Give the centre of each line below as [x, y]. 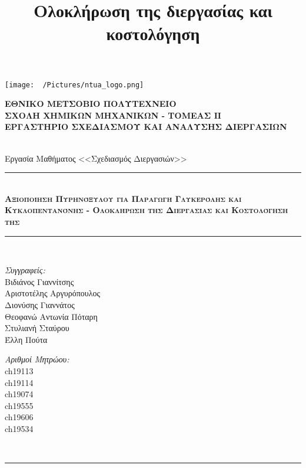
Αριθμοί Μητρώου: [37, 359]
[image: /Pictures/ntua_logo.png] [74, 85]
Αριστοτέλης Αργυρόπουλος [53, 293]
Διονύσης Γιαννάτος [40, 304]
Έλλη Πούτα [26, 339]
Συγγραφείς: [25, 270]
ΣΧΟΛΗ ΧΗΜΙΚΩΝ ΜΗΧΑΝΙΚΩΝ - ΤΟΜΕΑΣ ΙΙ [113, 115]
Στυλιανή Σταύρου [37, 328]
